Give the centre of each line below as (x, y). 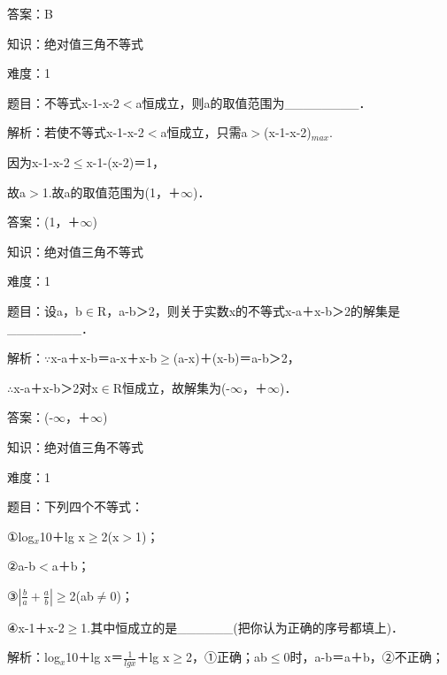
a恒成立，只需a (204, 132)
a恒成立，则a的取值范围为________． (254, 102)
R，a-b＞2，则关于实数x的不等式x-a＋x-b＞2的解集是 (248, 310)
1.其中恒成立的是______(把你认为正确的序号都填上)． (243, 627)
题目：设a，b (45, 310)
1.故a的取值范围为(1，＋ (111, 192)
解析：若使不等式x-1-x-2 (76, 132)
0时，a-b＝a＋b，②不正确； (364, 657)
